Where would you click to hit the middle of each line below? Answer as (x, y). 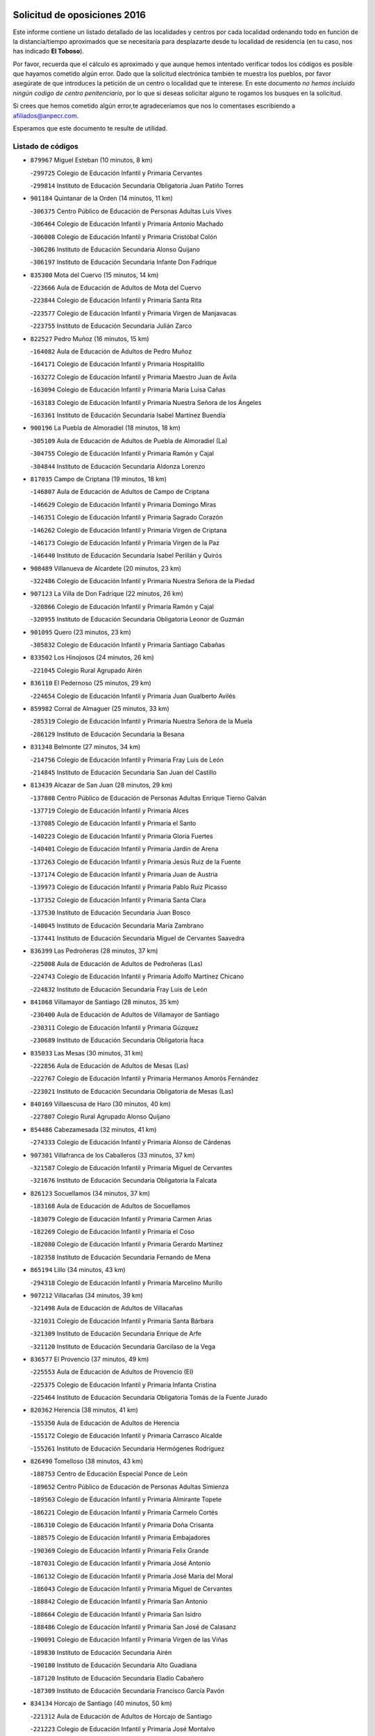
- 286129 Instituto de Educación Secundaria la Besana (107, 734)
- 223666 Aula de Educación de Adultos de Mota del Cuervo (116, 287)
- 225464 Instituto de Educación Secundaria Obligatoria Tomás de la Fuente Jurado (149, 1397)
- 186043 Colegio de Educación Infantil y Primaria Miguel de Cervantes (131, 1588)
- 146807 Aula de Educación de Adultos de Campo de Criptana (120, 492)
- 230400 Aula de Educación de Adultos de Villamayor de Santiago (125, 1015)
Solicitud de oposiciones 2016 (79, 15)
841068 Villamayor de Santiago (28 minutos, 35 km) (105, 1002)
